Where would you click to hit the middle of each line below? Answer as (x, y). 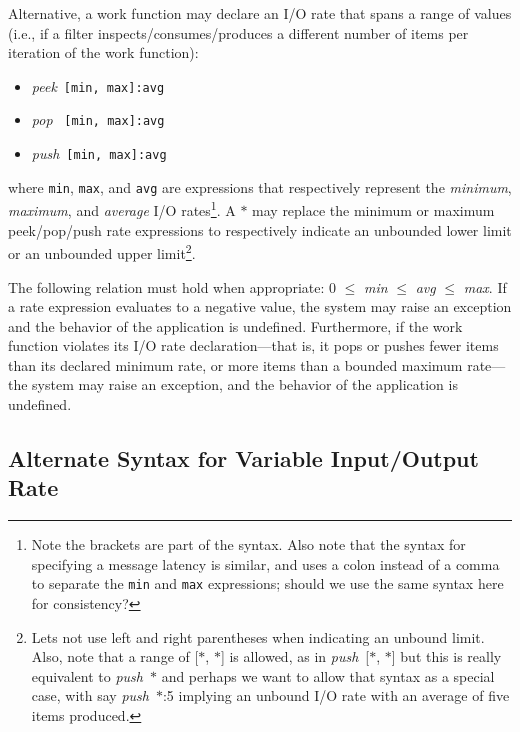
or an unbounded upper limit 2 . (102, 251)
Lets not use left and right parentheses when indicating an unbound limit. (258, 636)
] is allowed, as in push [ (295, 656)
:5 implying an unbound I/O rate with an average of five (336, 695)
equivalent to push (87, 675)
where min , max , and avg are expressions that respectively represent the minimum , (260, 186)
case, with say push (90, 695)
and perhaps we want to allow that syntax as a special (328, 675)
